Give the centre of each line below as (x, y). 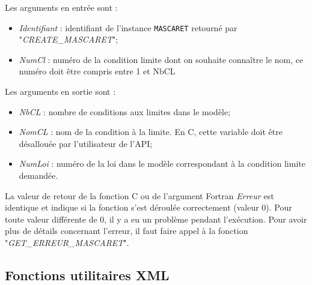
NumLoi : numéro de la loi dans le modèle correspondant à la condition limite (162, 163)
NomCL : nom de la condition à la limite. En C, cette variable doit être (151, 132)
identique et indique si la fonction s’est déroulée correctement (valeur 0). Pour (148, 207)
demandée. (38, 175)
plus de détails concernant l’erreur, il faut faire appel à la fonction (127, 231)
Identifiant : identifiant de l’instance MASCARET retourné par (128, 27)
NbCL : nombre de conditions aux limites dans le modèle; (125, 111)
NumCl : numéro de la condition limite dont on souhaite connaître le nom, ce (161, 59)
